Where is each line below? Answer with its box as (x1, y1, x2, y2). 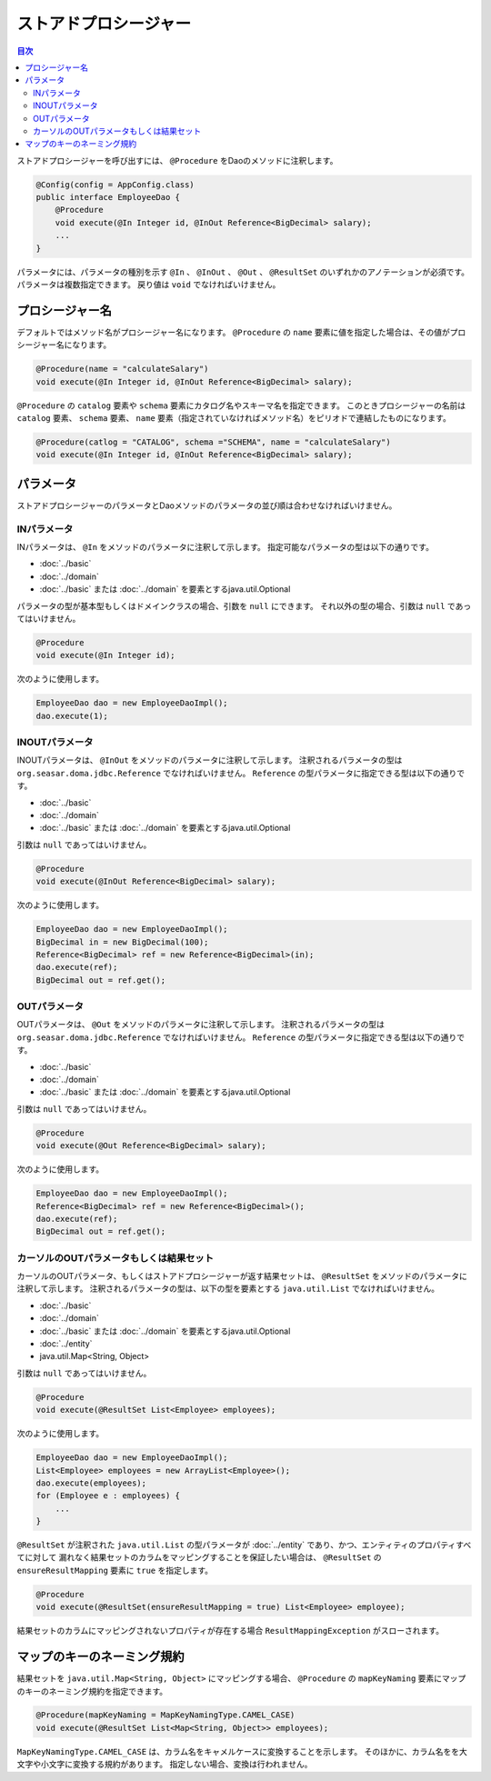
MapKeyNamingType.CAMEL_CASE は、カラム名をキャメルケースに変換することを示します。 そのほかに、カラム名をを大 (16, 1746, 468, 1756)
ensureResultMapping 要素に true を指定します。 (16, 1565, 214, 1576)
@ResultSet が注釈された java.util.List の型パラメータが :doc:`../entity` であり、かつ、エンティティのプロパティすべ (16, 1539, 472, 1550)
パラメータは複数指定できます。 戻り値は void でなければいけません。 (16, 278, 281, 290)
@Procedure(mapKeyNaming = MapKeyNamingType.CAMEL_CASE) (35, 1710, 296, 1720)
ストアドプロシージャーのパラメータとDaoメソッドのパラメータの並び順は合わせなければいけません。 (16, 500, 397, 511)
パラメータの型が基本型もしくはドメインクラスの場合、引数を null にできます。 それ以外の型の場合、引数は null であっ (16, 600, 472, 611)
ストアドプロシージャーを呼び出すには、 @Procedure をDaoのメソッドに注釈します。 (16, 155, 338, 165)
